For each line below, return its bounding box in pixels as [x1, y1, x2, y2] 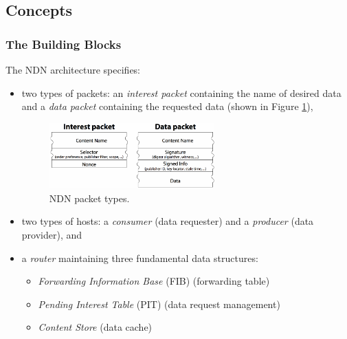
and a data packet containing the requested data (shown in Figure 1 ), [21, 99, 313, 113]
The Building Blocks [5, 35, 122, 52]
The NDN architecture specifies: [5, 63, 141, 76]
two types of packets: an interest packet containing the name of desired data [21, 85, 342, 100]
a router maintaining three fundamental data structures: [21, 250, 258, 265]
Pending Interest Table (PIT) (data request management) [38, 296, 280, 311]
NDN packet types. [49, 190, 130, 205]
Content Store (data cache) [38, 320, 153, 334]
